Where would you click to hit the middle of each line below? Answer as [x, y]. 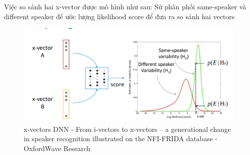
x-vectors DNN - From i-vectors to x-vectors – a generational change [127, 129]
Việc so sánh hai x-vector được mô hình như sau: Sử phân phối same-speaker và [125, 6]
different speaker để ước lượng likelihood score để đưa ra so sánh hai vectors [119, 16]
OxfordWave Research [57, 148]
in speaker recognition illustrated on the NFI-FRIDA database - [121, 139]
